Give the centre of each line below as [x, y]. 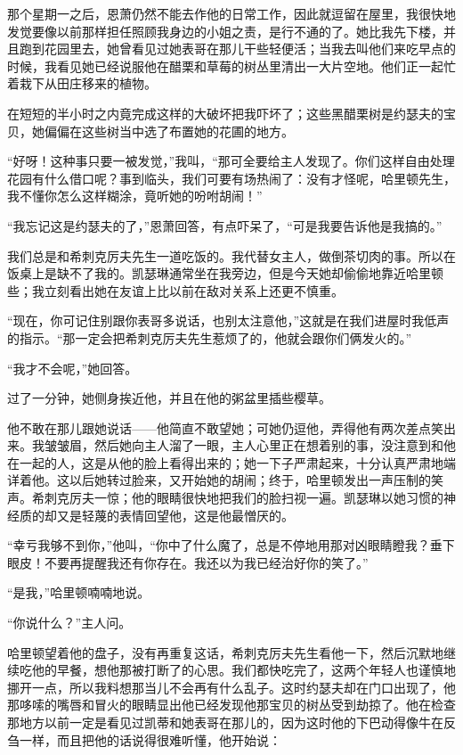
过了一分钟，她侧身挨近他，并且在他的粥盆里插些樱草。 [169, 398]
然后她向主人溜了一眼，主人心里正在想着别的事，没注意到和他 [275, 445]
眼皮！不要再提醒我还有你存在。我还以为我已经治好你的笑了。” [188, 562]
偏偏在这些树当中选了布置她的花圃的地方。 [169, 131]
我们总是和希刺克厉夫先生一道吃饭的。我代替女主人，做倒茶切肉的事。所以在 [231, 255]
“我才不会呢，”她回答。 [73, 368]
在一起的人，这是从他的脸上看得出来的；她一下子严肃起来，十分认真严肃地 [225, 462]
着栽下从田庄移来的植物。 [82, 83]
